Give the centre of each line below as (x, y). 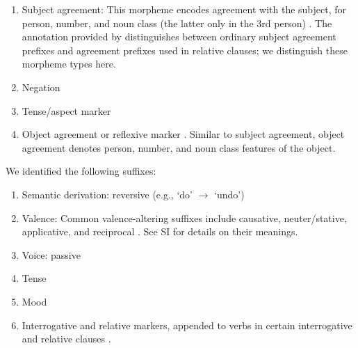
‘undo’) (229, 194)
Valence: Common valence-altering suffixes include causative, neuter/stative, (184, 217)
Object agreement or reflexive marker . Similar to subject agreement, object (183, 134)
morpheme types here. (69, 64)
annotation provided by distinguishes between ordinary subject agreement (179, 37)
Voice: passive (51, 254)
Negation (41, 87)
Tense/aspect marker (66, 110)
